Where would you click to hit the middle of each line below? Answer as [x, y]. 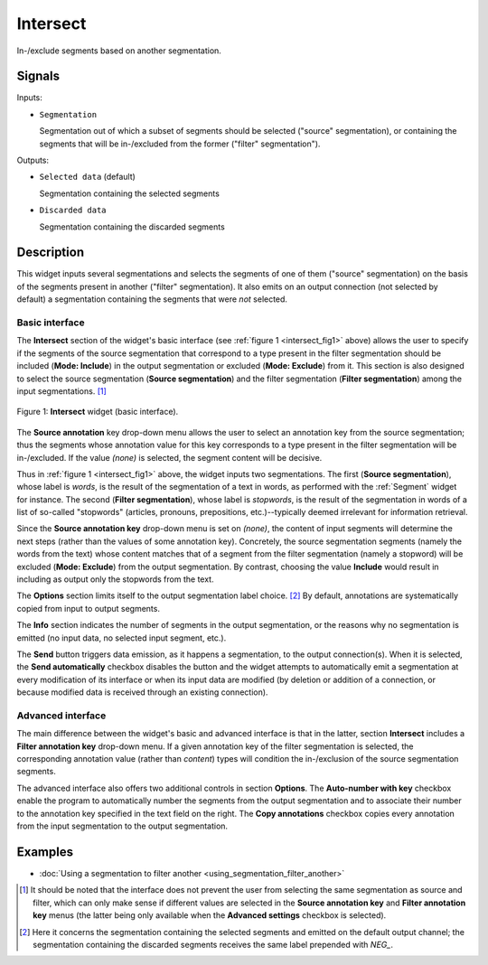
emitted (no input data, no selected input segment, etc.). [122, 638]
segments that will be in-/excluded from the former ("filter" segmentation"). [180, 144]
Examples [45, 852]
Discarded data [73, 211]
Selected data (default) [87, 177]
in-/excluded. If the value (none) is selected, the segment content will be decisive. [169, 457]
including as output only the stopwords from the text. [115, 579]
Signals [38, 76]
